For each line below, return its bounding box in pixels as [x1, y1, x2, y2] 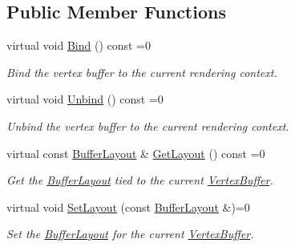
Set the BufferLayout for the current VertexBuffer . [6, 225, 254, 242]
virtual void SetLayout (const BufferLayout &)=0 [6, 198, 250, 215]
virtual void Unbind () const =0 [6, 91, 164, 107]
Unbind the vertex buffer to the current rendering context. [6, 117, 289, 134]
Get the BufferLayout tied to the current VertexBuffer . [6, 172, 273, 188]
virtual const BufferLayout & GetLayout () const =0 [6, 144, 265, 161]
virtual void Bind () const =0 [6, 37, 152, 54]
